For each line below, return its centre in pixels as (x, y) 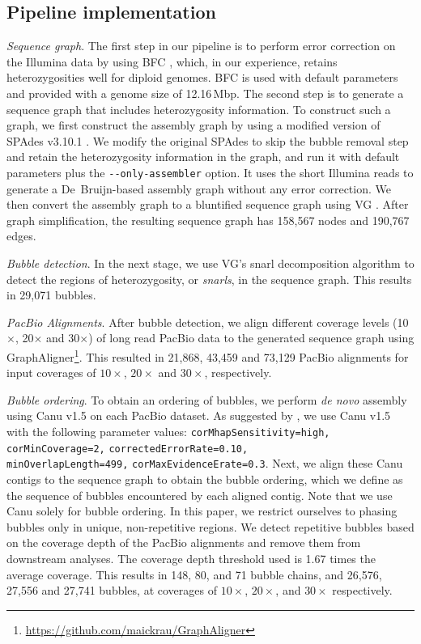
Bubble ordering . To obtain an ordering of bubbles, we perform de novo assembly (207, 399)
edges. (21, 236)
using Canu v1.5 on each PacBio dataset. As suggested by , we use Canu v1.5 (199, 415)
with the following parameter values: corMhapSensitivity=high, (168, 431)
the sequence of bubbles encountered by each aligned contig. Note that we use (200, 495)
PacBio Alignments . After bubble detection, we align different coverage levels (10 (208, 322)
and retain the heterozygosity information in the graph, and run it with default (203, 157)
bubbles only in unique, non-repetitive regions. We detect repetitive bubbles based (210, 526)
